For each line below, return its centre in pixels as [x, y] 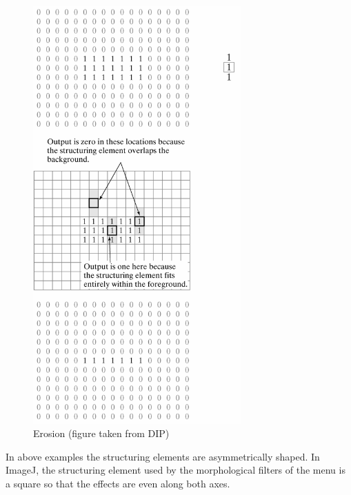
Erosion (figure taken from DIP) [101, 433]
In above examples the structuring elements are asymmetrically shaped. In [163, 456]
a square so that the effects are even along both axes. [118, 483]
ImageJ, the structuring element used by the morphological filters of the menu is [175, 470]
